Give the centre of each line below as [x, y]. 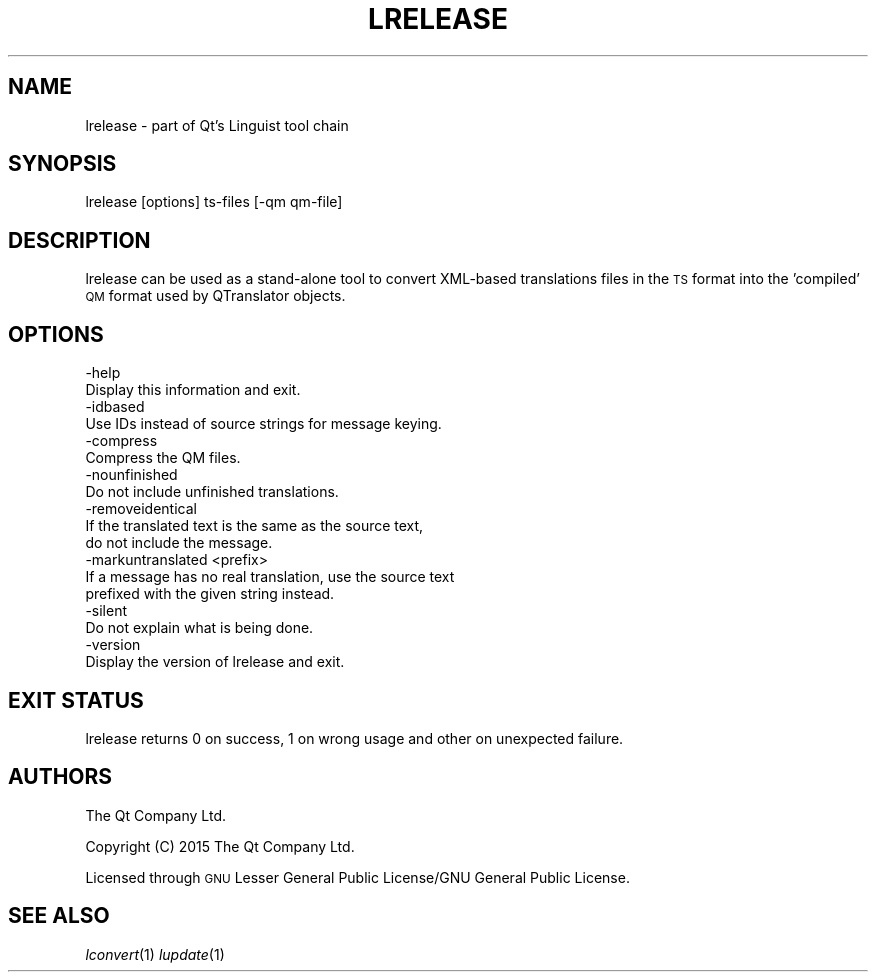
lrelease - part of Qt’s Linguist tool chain [217, 125]
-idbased [115, 407]
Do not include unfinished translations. [212, 492]
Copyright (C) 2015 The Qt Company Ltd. [220, 846]
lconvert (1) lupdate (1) [155, 954]
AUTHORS [60, 777]
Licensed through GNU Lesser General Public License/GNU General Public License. [357, 877]
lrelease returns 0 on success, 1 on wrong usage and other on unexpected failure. [354, 738]
